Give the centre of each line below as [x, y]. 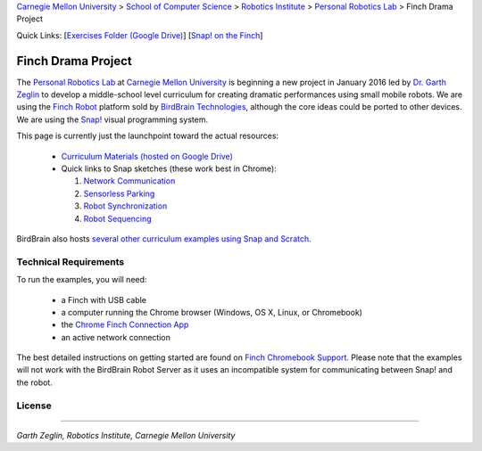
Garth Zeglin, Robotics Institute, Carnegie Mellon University [126, 435]
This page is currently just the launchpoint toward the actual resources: [148, 136]
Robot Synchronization [125, 206]
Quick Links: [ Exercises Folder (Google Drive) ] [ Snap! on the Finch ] [140, 35]
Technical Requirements [71, 261]
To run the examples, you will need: [82, 280]
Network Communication [129, 181]
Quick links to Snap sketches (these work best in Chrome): [169, 168]
